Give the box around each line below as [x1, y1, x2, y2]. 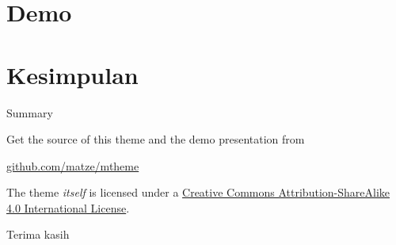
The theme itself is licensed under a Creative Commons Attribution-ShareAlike [6, 184, 390, 201]
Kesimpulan [6, 58, 139, 90]
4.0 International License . [6, 199, 130, 216]
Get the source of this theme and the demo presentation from [6, 131, 305, 147]
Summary [6, 104, 53, 121]
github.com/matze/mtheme [6, 157, 139, 174]
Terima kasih [6, 226, 70, 243]
